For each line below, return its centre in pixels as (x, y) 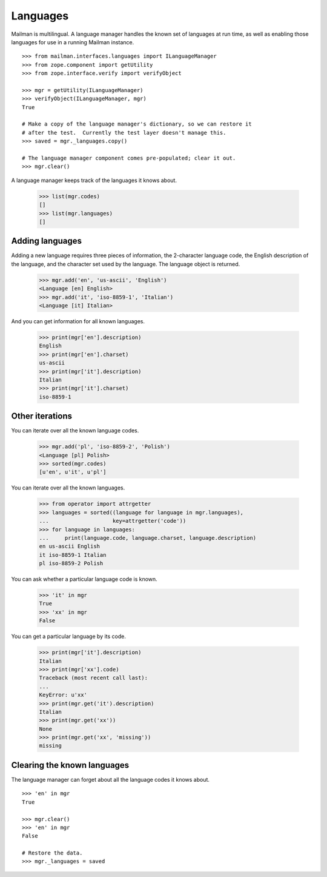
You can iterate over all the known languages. (68, 488)
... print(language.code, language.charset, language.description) (148, 538)
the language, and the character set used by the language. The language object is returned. (126, 264)
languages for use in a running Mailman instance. (73, 42)
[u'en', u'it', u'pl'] (73, 472)
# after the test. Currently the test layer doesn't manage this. (124, 133)
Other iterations (42, 416)
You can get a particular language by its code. (69, 636)
